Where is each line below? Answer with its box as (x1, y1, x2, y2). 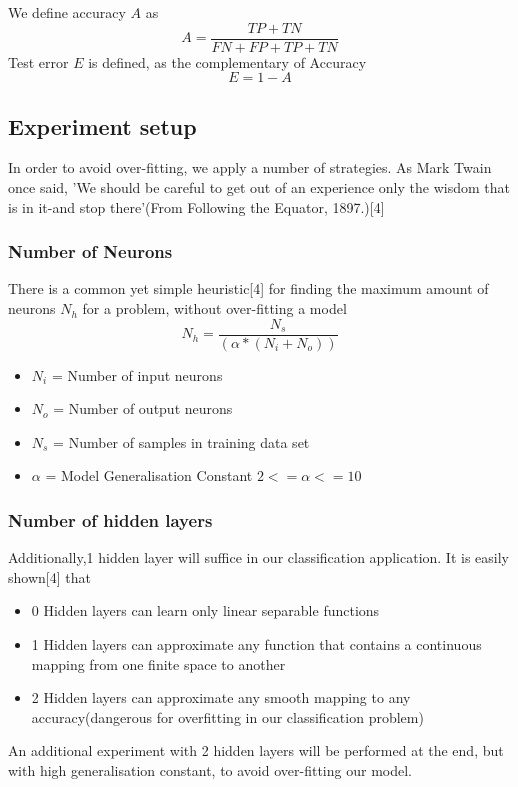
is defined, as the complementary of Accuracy (88, 51, 367, 72)
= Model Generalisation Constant (45, 465, 253, 486)
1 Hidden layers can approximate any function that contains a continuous (31, 634, 482, 655)
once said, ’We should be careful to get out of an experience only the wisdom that (8, 177, 510, 198)
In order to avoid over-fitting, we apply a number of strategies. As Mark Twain (8, 157, 492, 178)
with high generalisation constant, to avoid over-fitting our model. (8, 760, 412, 781)
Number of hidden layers (8, 508, 213, 532)
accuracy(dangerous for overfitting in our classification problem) (31, 706, 424, 727)
